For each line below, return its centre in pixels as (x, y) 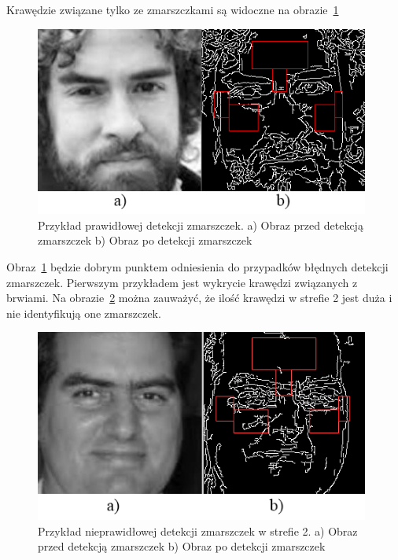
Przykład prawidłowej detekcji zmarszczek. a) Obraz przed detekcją (201, 225)
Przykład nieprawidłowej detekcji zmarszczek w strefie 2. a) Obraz (198, 531)
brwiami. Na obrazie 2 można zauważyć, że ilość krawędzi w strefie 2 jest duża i (199, 298)
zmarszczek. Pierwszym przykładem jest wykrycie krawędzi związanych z (182, 282)
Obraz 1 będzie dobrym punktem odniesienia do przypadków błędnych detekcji (197, 266)
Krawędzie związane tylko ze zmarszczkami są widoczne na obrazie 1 (173, 9)
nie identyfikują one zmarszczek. (84, 313)
